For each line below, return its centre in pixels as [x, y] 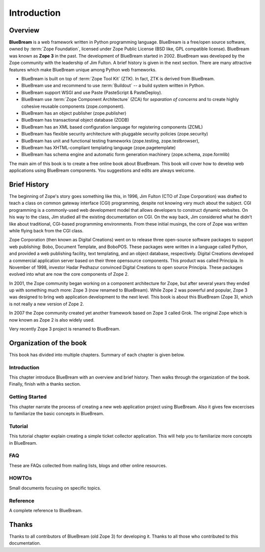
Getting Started [28, 397]
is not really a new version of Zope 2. [47, 304]
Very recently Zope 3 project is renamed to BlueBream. [65, 329]
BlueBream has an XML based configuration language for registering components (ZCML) [112, 127]
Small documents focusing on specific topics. [55, 488]
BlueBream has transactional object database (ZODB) [75, 120]
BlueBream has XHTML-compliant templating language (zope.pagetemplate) [99, 147]
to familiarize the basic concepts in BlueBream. [56, 413]
